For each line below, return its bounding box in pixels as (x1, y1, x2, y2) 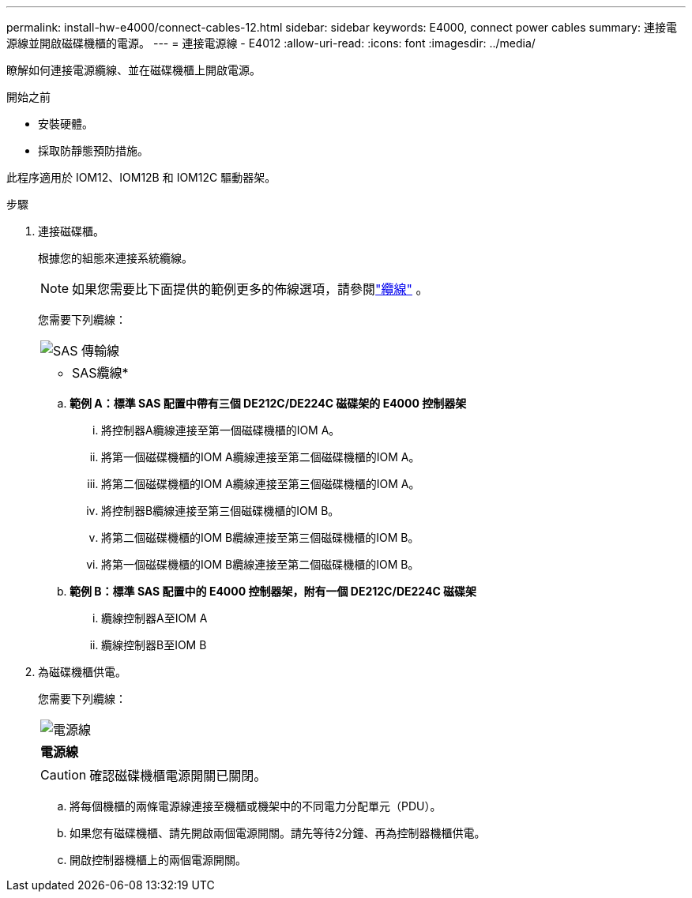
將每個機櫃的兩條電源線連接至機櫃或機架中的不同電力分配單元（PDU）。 (70, 799, 442, 813)
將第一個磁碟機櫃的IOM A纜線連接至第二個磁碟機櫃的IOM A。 (101, 450, 420, 464)
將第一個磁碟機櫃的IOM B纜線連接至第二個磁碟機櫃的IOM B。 (101, 558, 419, 571)
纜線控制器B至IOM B (101, 638, 207, 652)
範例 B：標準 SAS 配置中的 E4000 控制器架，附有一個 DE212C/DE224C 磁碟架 (70, 584, 477, 598)
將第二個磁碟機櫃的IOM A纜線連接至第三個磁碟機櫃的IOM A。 (101, 477, 420, 490)
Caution (40, 767, 87, 783)
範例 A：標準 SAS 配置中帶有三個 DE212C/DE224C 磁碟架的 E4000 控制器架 (70, 396, 467, 410)
